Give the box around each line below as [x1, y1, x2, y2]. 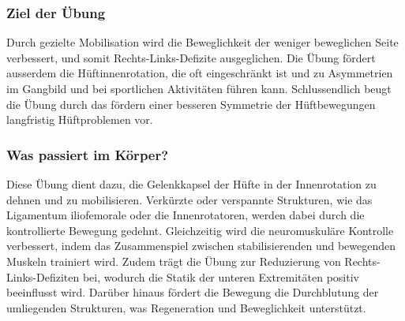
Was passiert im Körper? [6, 144, 169, 164]
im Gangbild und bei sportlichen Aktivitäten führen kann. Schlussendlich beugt [6, 80, 392, 96]
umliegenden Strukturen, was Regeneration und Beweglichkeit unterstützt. [6, 299, 366, 315]
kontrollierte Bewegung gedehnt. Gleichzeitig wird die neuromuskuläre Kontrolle [6, 222, 394, 238]
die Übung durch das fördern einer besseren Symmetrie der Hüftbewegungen [6, 95, 376, 112]
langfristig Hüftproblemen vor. [6, 111, 153, 128]
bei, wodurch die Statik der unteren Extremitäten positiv [82, 268, 359, 285]
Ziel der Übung [6, 2, 106, 22]
